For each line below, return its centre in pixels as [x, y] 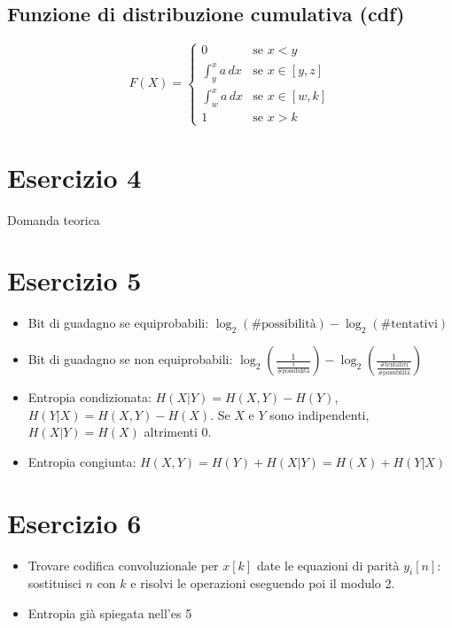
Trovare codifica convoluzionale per [123, 565]
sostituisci [55, 583]
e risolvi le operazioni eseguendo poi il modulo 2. [263, 583]
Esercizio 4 [74, 177]
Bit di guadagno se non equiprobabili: [130, 359]
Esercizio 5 [74, 280]
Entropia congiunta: [82, 461]
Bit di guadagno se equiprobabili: [118, 323]
